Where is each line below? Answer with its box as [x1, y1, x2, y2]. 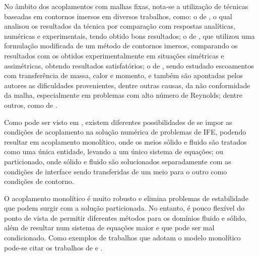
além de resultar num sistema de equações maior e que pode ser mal [4, 222, 215, 233]
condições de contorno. [4, 176, 74, 186]
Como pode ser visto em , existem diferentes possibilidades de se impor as [4, 116, 232, 127]
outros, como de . [4, 99, 57, 110]
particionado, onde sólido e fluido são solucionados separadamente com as [4, 156, 231, 166]
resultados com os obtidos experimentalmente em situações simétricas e [4, 50, 224, 60]
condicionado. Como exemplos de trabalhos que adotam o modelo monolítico [4, 232, 241, 243]
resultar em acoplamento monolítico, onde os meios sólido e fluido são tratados [4, 136, 247, 147]
